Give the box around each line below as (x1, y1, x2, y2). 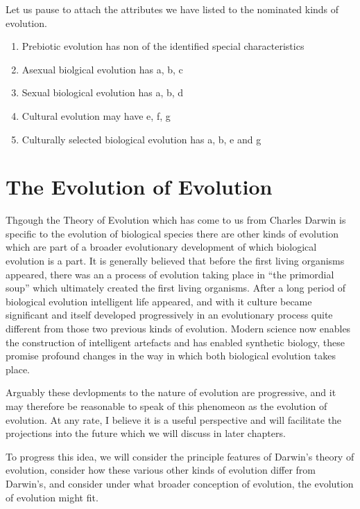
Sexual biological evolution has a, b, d (22, 85, 184, 100)
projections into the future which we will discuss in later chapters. (6, 426, 286, 440)
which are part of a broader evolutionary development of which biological (6, 240, 317, 254)
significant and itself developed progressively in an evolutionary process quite (6, 307, 333, 322)
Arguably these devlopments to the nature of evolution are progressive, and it (6, 385, 336, 400)
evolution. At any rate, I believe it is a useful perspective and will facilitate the (6, 412, 342, 427)
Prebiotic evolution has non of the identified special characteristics (22, 39, 305, 53)
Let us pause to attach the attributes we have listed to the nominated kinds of (6, 2, 339, 16)
